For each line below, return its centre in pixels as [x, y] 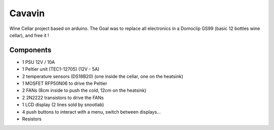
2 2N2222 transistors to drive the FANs [63, 97]
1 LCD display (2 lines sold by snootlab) [63, 105]
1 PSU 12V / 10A [39, 62]
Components [30, 50]
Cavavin [27, 13]
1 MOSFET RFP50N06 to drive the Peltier [65, 83]
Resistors [32, 119]
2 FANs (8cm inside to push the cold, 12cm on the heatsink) [84, 90]
